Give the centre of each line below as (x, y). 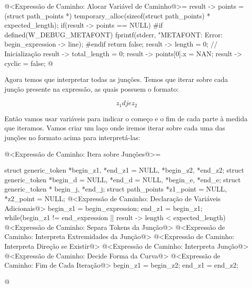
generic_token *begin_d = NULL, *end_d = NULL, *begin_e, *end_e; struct (123, 179)
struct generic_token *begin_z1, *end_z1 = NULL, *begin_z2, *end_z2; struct (124, 170)
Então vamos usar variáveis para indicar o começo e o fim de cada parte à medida (126, 118)
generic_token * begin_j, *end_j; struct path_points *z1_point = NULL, (116, 189)
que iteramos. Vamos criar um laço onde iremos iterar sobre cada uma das (115, 128)
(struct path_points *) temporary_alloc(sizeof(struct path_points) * (108, 15)
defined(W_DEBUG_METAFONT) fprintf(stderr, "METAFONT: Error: (114, 34)
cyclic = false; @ (29, 63)
